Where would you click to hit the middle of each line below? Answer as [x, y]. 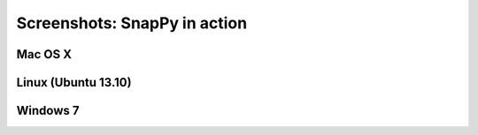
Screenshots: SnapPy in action [132, 23]
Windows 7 [48, 111]
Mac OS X [44, 54]
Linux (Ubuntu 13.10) [74, 82]
